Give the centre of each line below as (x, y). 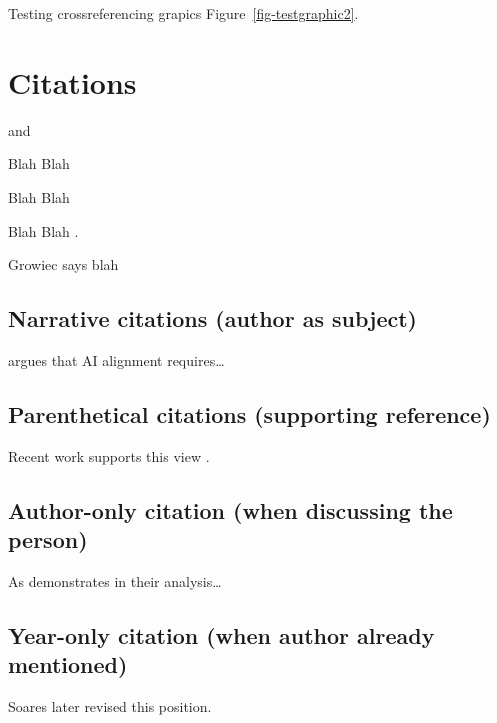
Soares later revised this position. (110, 706)
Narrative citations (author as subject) (212, 318)
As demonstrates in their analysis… (115, 580)
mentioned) (68, 664)
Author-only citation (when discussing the (230, 509)
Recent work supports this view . (109, 455)
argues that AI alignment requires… (116, 359)
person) (48, 539)
